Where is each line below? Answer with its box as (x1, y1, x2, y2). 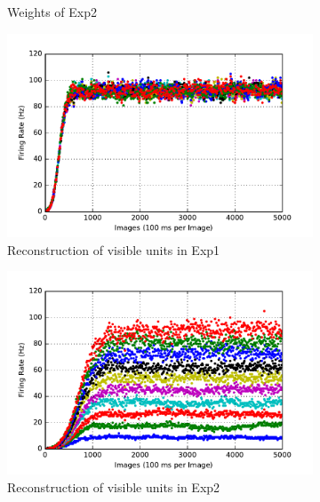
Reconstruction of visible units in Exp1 (7, 240, 220, 259)
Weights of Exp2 (7, 3, 98, 20)
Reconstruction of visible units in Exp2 (7, 478, 220, 497)
